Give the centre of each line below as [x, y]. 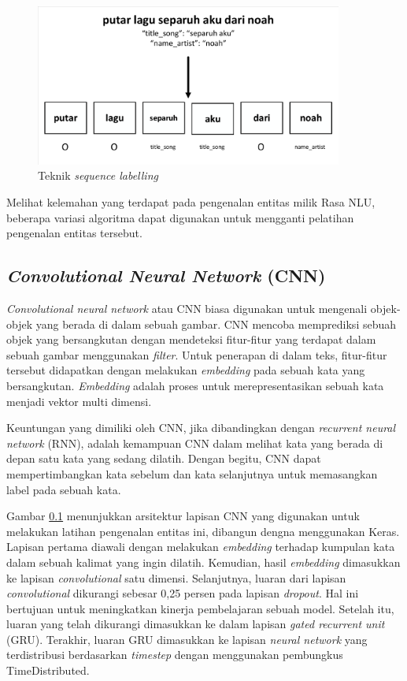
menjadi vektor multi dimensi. [79, 401]
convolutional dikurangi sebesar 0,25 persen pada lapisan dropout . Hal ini [183, 593]
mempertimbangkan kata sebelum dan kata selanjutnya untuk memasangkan [192, 473]
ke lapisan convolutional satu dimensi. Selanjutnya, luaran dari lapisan [176, 577]
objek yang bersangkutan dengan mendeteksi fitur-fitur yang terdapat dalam [191, 339]
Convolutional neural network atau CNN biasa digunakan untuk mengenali [187, 309]
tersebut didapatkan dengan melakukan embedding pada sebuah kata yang [186, 370]
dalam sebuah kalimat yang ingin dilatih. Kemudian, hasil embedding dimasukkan [203, 562]
